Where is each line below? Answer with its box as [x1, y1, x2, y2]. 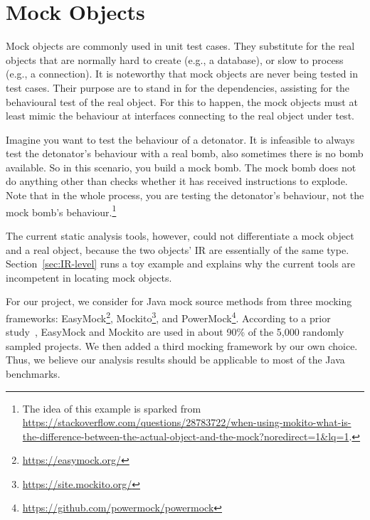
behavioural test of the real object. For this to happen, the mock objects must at [6, 94, 358, 109]
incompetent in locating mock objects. [6, 270, 172, 285]
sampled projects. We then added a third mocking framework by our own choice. [6, 338, 358, 353]
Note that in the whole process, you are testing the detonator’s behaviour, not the [6, 188, 364, 203]
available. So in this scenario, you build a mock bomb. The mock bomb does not [6, 159, 356, 174]
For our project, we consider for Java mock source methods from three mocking [6, 294, 352, 309]
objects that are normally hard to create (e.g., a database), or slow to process [6, 52, 344, 67]
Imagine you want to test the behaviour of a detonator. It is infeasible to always [6, 132, 355, 147]
